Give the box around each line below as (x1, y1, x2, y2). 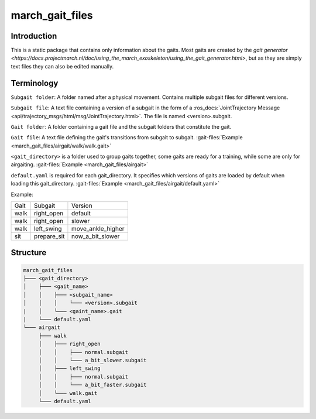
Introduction (11, 31, 57, 41)
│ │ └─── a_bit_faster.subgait (38, 382, 147, 389)
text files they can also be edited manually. (11, 63, 114, 70)
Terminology (11, 78, 59, 88)
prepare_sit (33, 232, 65, 241)
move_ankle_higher (71, 225, 125, 233)
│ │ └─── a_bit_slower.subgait (38, 357, 147, 363)
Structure (11, 248, 47, 257)
